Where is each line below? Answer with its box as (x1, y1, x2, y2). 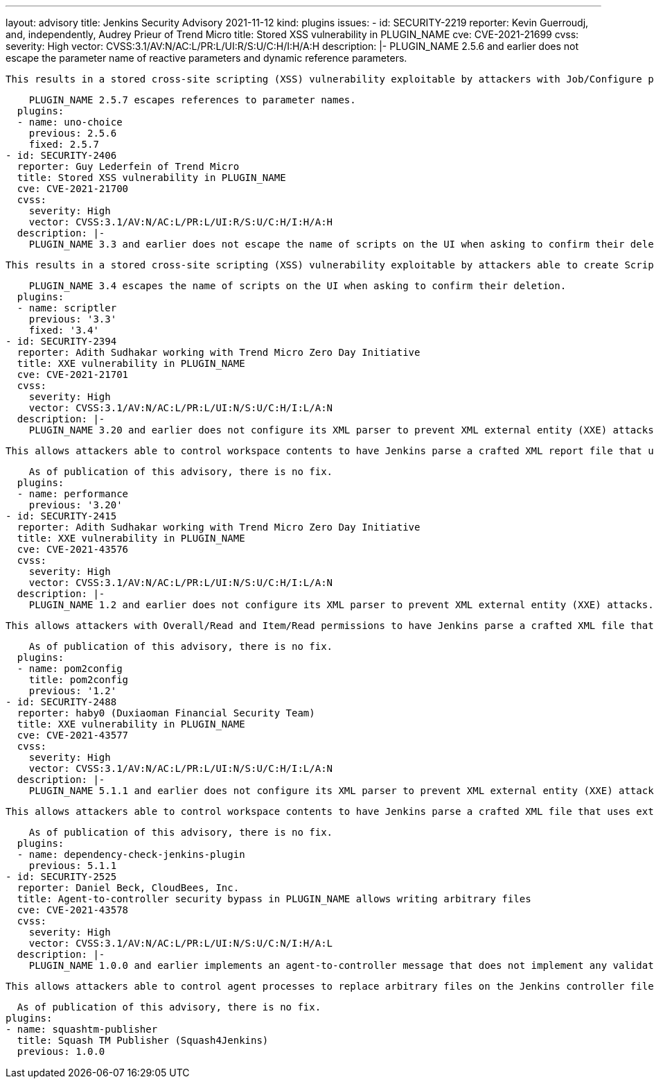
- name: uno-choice (17, 117, 123, 128)
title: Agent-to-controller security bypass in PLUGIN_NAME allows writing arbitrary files (17, 893, 531, 904)
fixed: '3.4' (28, 325, 99, 336)
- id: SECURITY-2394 (6, 336, 117, 347)
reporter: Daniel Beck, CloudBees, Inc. (17, 882, 240, 893)
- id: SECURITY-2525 (6, 871, 117, 882)
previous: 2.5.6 (28, 128, 117, 139)
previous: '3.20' (28, 499, 123, 510)
